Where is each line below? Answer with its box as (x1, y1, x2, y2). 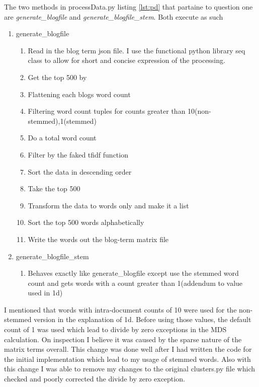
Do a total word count (28, 132, 97, 143)
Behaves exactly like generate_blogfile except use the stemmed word (28, 268, 239, 278)
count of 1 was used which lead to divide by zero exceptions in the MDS (4, 324, 227, 335)
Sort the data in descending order (28, 166, 132, 177)
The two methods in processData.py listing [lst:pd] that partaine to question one (4, 2, 253, 12)
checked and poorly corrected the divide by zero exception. (4, 373, 185, 384)
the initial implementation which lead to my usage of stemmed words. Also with (4, 353, 251, 364)
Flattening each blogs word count (28, 89, 131, 99)
